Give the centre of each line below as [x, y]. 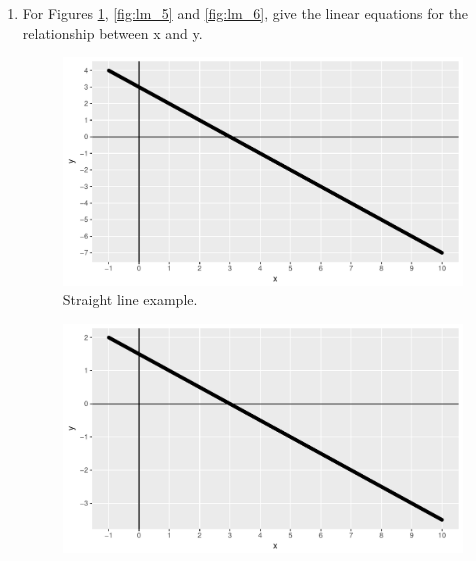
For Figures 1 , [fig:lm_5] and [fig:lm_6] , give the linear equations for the [245, 13]
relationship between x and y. [112, 32]
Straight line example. [130, 299]
